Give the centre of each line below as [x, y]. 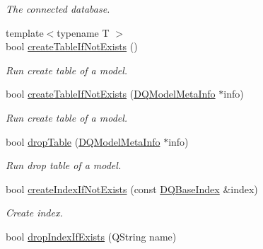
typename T [83, 32]
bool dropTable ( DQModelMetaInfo [83, 141]
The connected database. [58, 8]
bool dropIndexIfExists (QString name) [91, 236]
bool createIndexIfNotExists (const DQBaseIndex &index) [132, 189]
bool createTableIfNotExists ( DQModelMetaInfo [111, 94]
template [25, 32]
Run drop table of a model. [64, 165]
